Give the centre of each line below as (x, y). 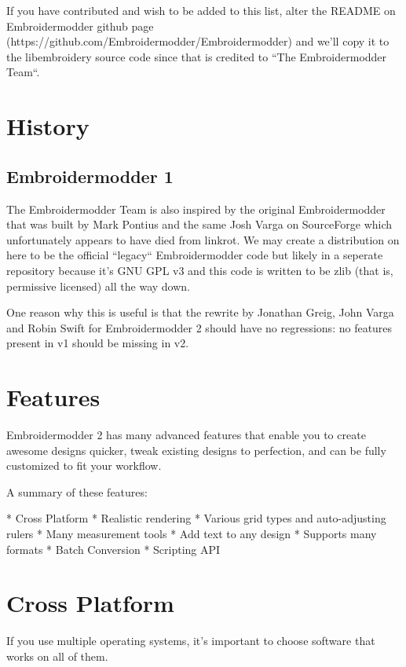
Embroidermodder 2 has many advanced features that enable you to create (186, 435)
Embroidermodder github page (80, 26)
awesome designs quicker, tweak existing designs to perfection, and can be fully (196, 450)
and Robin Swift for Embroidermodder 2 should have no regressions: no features (199, 327)
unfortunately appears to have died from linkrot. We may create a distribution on (203, 239)
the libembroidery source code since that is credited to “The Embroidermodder (197, 56)
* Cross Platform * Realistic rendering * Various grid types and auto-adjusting (196, 518)
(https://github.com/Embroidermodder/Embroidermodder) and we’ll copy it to (198, 41)
